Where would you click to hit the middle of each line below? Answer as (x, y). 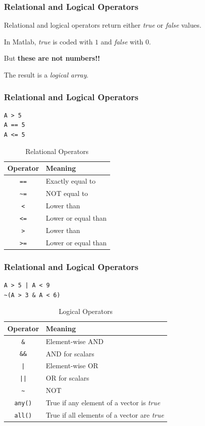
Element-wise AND (75, 341)
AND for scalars (70, 353)
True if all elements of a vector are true (105, 415)
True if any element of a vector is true (103, 403)
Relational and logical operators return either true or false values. (103, 25)
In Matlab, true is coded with (48, 41)
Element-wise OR (72, 366)
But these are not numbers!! (52, 58)
